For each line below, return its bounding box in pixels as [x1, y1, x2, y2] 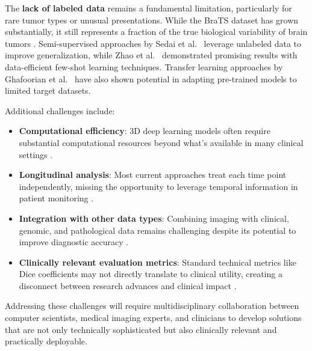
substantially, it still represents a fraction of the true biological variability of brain [5, 25, 308, 38]
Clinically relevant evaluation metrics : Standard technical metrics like [19, 255, 296, 268]
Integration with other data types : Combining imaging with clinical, [19, 212, 289, 224]
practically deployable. [5, 335, 87, 347]
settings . [19, 148, 53, 160]
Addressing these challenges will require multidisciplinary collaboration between [5, 299, 299, 312]
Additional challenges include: [5, 104, 115, 117]
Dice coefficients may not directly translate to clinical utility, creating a [19, 267, 282, 280]
